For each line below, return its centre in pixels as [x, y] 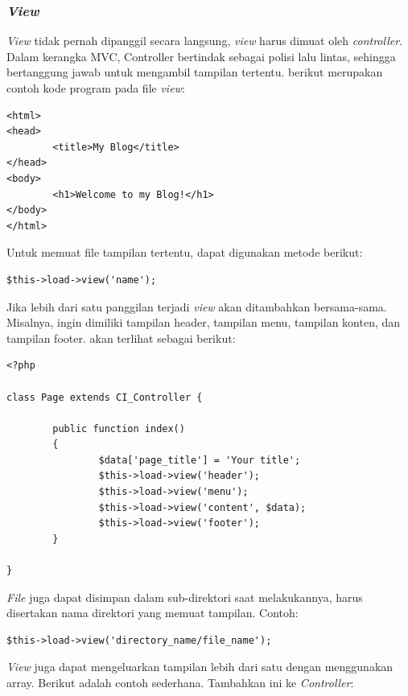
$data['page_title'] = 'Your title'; [200, 460]
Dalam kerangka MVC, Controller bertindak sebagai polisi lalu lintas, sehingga [201, 56]
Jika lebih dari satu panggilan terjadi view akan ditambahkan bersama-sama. [197, 306]
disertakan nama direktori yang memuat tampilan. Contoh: [152, 613]
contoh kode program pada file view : [96, 88]
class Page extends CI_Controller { [105, 397]
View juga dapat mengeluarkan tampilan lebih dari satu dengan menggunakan [200, 667]
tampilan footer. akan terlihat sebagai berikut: [121, 338]
